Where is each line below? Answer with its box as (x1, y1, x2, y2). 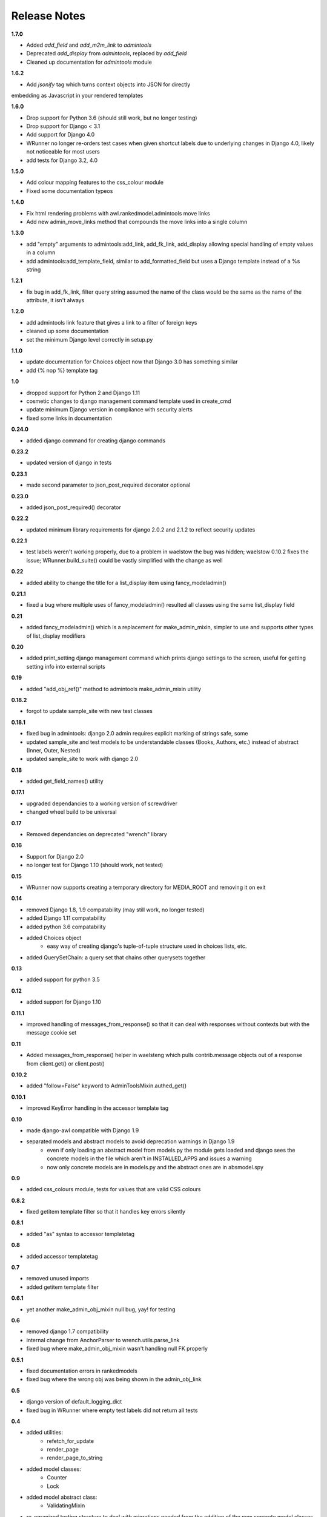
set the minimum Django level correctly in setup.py (26, 336, 153, 343)
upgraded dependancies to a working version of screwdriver (26, 800, 178, 807)
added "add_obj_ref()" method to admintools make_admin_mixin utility (26, 685, 202, 692)
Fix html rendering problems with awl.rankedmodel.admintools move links (26, 209, 210, 217)
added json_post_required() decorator (26, 504, 121, 511)
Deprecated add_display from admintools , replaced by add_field (26, 50, 187, 57)
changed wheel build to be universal (26, 808, 117, 816)
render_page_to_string (47, 1454, 103, 1462)
